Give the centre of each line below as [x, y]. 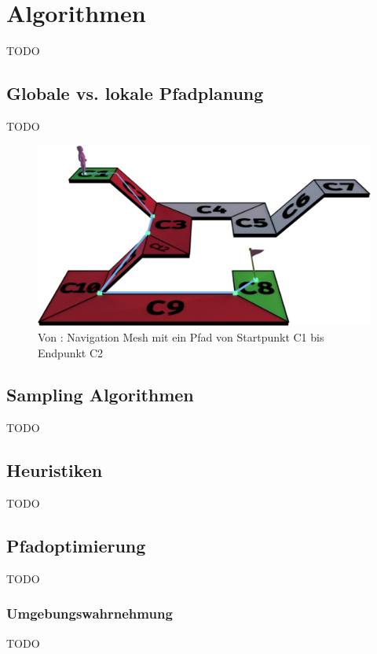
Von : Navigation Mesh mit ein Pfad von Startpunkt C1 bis [181, 336]
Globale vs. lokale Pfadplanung [135, 93]
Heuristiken [55, 470]
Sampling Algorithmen [100, 395]
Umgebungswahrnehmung [90, 613]
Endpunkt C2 [71, 352]
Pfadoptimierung [76, 546]
